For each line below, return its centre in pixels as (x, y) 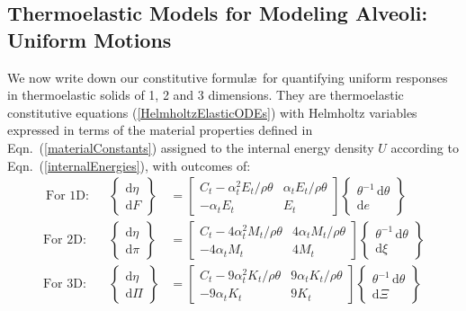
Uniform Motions (90, 39)
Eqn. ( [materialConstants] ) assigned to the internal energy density (191, 147)
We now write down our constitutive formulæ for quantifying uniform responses (228, 77)
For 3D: (64, 284)
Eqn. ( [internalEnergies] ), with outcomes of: (129, 165)
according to (425, 147)
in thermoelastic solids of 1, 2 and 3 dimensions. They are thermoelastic (206, 95)
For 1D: (67, 196)
